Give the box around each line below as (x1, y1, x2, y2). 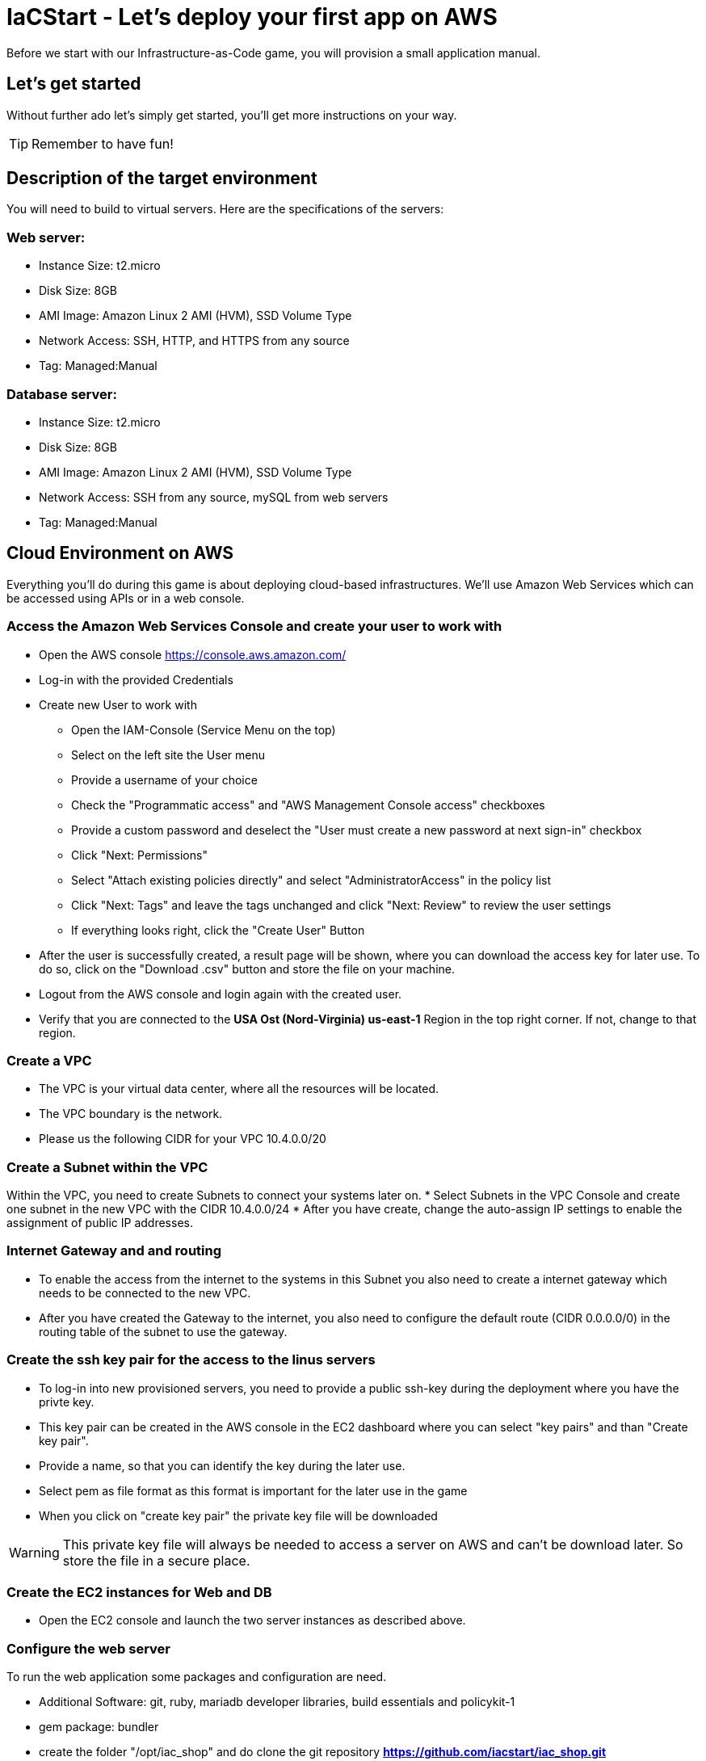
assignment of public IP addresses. (6, 1216, 193, 1230)
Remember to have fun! (32, 135, 174, 152)
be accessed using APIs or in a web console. (6, 591, 245, 605)
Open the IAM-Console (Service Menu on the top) (71, 722, 336, 737)
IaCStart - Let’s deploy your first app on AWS (6, 3, 498, 31)
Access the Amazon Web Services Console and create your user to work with (6, 618, 502, 635)
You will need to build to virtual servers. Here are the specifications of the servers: (6, 202, 444, 216)
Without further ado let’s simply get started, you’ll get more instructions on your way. (6, 107, 457, 122)
